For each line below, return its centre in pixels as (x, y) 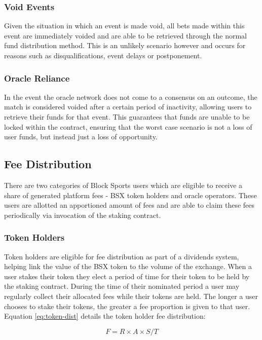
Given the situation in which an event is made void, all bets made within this (124, 26)
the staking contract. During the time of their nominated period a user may (122, 286)
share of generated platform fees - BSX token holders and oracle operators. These (130, 195)
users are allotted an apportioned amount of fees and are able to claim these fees (129, 205)
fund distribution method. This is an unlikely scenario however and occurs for (125, 45)
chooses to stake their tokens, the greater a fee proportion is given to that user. (127, 306)
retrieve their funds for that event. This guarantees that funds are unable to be (127, 117)
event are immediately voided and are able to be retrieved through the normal (125, 35)
